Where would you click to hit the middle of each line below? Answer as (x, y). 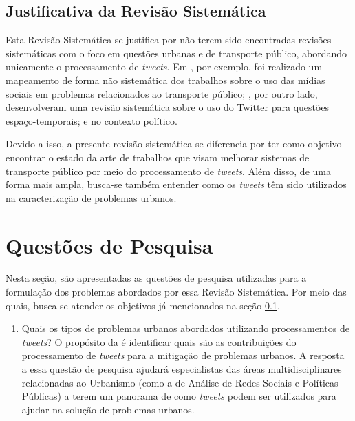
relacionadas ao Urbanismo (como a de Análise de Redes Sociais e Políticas (180, 382)
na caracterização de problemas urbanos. (91, 197)
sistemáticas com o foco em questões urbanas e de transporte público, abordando (176, 53)
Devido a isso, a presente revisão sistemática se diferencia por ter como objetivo (174, 144)
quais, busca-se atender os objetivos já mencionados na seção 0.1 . (143, 305)
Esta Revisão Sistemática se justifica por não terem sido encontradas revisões (169, 40)
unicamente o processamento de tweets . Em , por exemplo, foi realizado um (164, 66)
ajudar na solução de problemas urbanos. (108, 409)
